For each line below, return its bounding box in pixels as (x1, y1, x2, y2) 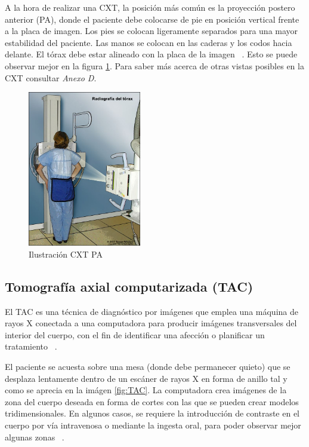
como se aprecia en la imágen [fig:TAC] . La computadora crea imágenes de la (5, 384, 287, 396)
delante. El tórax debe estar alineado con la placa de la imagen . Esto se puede (5, 48, 298, 60)
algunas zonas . (5, 430, 64, 443)
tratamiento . (5, 340, 57, 353)
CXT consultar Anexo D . (5, 71, 97, 84)
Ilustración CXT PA (29, 247, 103, 260)
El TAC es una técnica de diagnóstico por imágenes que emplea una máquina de (5, 305, 298, 317)
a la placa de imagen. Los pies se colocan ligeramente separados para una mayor (5, 25, 298, 37)
